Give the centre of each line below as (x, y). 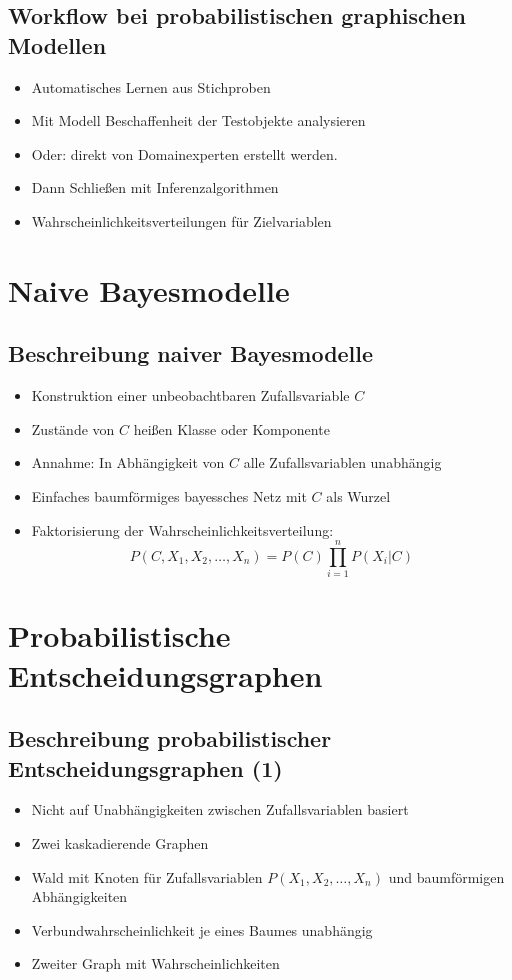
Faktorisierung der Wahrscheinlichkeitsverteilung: (182, 529)
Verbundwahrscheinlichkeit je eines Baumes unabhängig (202, 929)
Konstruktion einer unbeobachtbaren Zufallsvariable (190, 395)
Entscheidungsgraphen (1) (145, 767)
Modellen (57, 44)
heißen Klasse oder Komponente (231, 428)
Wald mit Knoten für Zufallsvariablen (147, 876)
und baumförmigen (446, 876)
